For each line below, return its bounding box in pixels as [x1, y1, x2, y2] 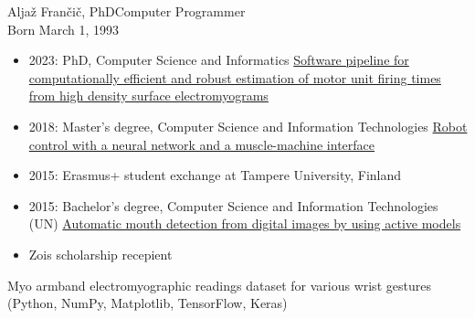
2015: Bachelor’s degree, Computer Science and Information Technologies [28, 196, 438, 215]
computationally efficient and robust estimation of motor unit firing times [28, 68, 441, 87]
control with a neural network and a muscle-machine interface [28, 134, 375, 154]
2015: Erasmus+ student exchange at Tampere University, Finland [28, 165, 402, 185]
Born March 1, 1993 [7, 19, 119, 38]
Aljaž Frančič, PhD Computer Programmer [7, 2, 246, 20]
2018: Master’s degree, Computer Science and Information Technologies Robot [28, 116, 468, 135]
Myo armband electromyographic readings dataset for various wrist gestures [7, 275, 431, 294]
